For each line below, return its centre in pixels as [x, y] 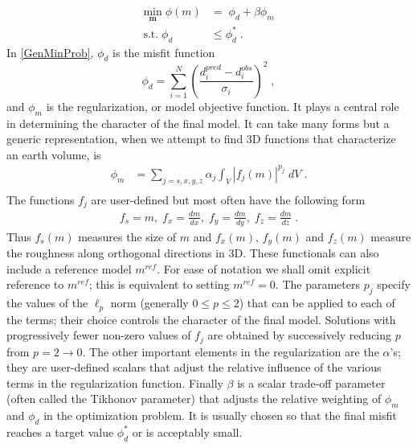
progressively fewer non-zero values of [99, 335]
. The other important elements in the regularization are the [231, 351]
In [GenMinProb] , [50, 52]
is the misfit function [164, 52]
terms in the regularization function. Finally [115, 382]
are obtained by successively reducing [300, 335]
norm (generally [149, 303]
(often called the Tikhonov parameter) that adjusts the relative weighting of [194, 399]
